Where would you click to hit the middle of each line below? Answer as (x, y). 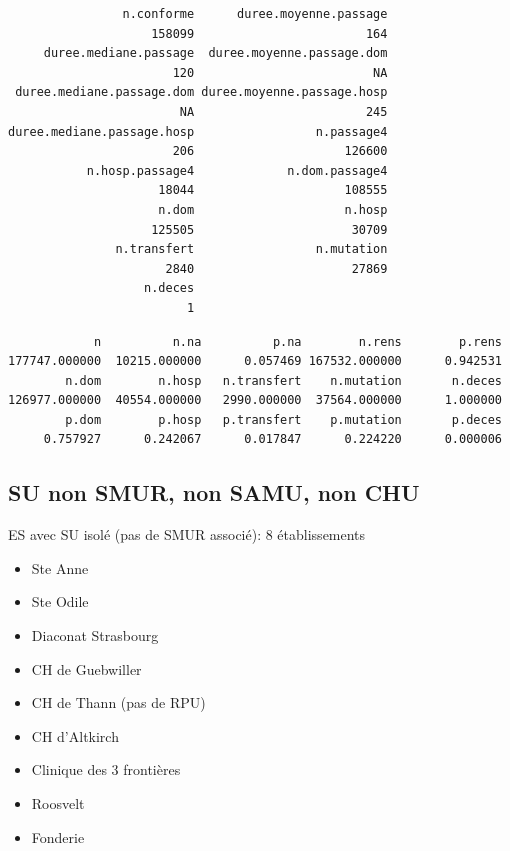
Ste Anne (60, 567)
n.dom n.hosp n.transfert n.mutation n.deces (283, 380)
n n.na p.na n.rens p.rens (297, 341)
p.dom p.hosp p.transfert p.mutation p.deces (283, 419)
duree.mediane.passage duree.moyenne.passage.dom (215, 53)
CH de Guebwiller (86, 668)
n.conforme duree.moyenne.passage (255, 14)
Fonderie (58, 836)
